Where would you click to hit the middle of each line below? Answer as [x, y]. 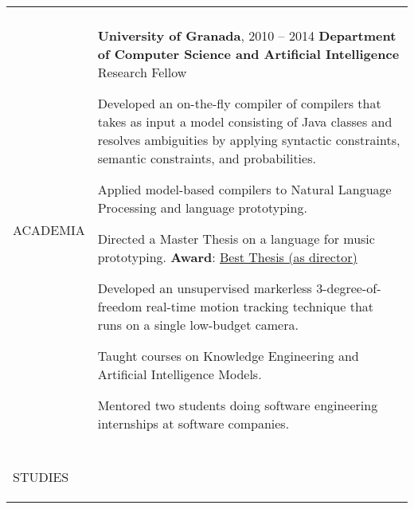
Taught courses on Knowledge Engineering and [228, 356]
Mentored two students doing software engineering [238, 405]
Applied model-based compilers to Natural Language [244, 189]
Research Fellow [142, 72]
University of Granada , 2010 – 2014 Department [247, 35]
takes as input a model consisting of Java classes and [245, 121]
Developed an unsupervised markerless [205, 288]
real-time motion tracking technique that [260, 306]
